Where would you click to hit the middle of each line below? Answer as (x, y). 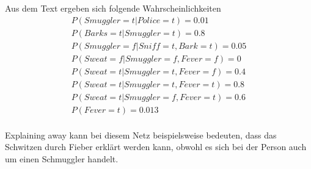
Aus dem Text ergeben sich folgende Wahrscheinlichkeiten (113, 8)
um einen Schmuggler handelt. (62, 159)
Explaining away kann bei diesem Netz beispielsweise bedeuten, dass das (141, 135)
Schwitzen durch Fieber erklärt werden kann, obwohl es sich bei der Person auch (156, 147)
